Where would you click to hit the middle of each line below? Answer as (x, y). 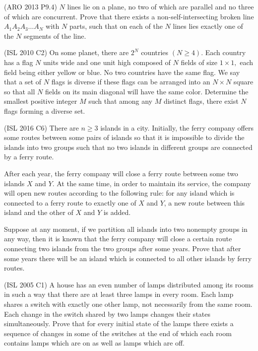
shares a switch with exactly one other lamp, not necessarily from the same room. (128, 304)
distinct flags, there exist (201, 101)
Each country (226, 52)
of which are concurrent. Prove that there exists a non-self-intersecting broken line (129, 16)
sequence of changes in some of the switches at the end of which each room (118, 333)
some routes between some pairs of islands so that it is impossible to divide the (124, 137)
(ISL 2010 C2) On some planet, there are (66, 52)
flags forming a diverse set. (45, 110)
